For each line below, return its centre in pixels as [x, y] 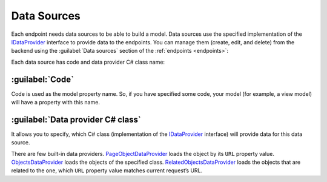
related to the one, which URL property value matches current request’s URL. [107, 170]
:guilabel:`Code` [42, 79]
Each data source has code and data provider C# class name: [88, 62]
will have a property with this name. [55, 103]
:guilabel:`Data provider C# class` [76, 119]
